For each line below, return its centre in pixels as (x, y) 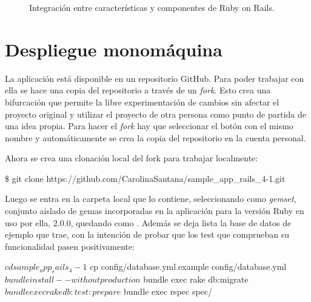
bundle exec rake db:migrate (196, 279)
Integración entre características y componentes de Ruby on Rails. (152, 7)
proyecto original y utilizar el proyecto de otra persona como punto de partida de (155, 114)
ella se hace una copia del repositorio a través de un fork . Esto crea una (138, 90)
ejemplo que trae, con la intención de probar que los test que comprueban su (147, 234)
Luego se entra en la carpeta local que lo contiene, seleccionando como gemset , (151, 199)
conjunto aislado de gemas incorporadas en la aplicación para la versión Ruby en (155, 211)
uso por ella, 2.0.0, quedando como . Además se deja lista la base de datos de (148, 222)
